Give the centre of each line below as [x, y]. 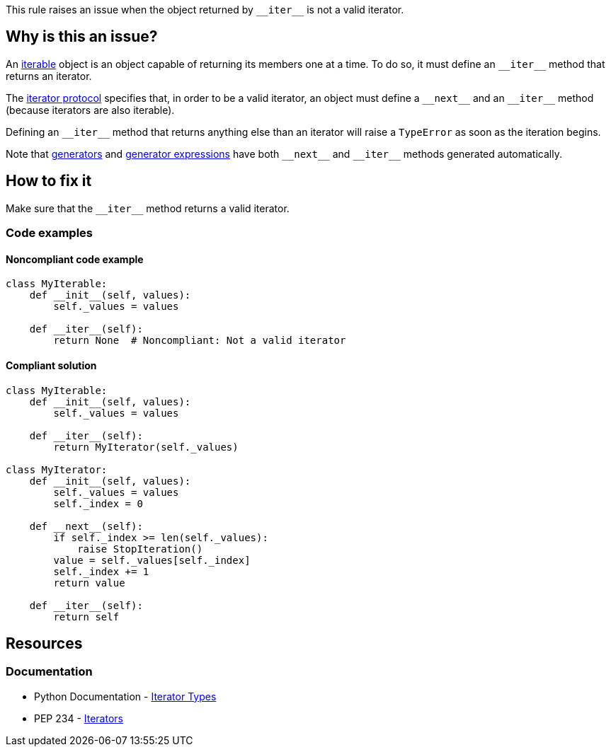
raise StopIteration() [140, 549]
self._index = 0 [98, 503]
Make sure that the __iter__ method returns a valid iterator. [148, 208]
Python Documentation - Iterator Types [125, 696]
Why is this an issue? [82, 37]
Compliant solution [51, 365]
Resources [44, 643]
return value [89, 583]
